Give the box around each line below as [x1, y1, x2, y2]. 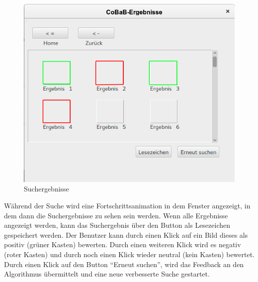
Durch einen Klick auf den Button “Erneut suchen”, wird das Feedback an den [4, 259, 244, 269]
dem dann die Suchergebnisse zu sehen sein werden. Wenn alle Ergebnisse [4, 210, 228, 220]
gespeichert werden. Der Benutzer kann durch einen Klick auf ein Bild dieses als [4, 229, 248, 240]
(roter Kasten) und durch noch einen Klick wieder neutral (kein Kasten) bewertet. [4, 249, 255, 259]
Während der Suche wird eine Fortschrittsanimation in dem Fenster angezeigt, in [4, 200, 251, 210]
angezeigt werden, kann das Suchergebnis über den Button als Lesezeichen [4, 220, 231, 230]
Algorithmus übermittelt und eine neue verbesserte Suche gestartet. [4, 269, 210, 279]
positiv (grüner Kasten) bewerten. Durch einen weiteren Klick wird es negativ [4, 239, 241, 250]
